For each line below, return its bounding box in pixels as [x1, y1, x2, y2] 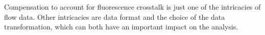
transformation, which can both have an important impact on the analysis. [4, 21, 238, 32]
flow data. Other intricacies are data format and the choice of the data [4, 11, 225, 22]
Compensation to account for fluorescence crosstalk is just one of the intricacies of [4, 2, 261, 12]
